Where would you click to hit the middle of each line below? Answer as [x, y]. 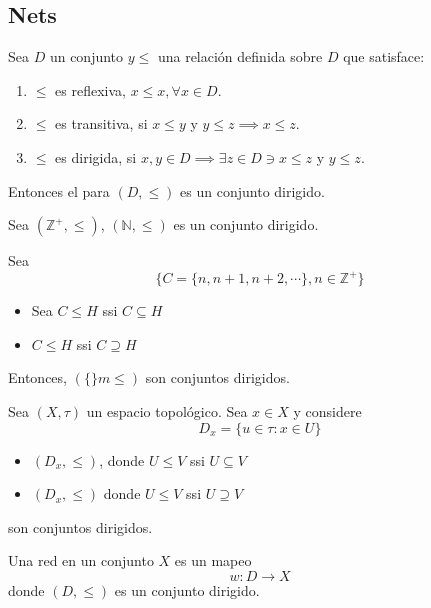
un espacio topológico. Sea [167, 411]
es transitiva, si [101, 123]
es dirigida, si [96, 156]
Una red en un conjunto [81, 560]
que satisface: [384, 56]
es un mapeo [213, 560]
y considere [327, 411]
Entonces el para [59, 190]
